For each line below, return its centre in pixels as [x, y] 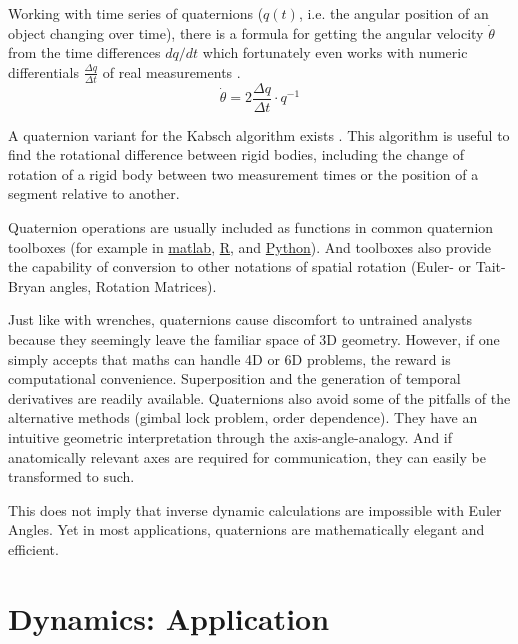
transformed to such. [71, 476]
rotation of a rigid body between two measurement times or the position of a [243, 173]
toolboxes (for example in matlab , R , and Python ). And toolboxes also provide [250, 246]
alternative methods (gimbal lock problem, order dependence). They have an [243, 417]
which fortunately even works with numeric [335, 52]
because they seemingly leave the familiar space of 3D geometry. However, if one [254, 339]
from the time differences [84, 52]
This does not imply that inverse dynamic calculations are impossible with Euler [255, 509]
